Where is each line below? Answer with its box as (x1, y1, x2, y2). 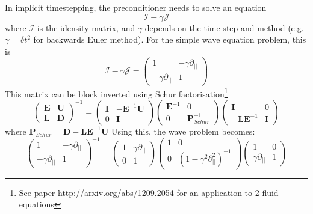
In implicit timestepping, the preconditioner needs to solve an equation (5, 1, 267, 13)
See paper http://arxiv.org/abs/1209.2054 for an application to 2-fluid (19, 186, 279, 198)
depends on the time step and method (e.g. (144, 21, 304, 34)
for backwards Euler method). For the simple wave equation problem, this (33, 33, 306, 46)
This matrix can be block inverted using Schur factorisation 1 (5, 85, 228, 100)
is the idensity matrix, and (37, 21, 135, 34)
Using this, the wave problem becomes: (111, 124, 255, 137)
